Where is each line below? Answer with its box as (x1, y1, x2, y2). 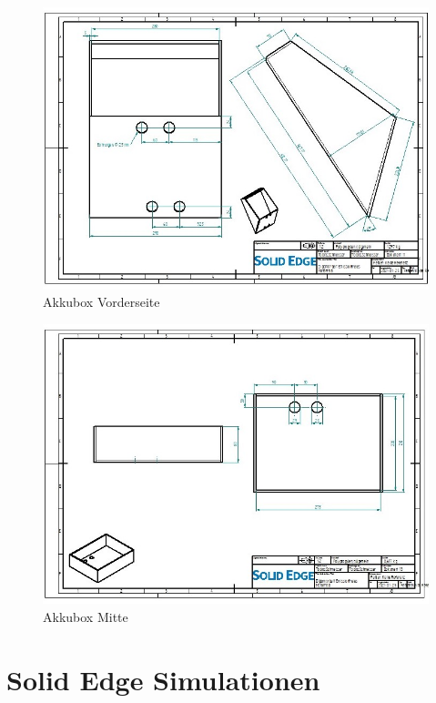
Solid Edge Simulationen (6, 660, 320, 698)
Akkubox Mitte (43, 606, 128, 626)
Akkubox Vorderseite (43, 292, 160, 311)
